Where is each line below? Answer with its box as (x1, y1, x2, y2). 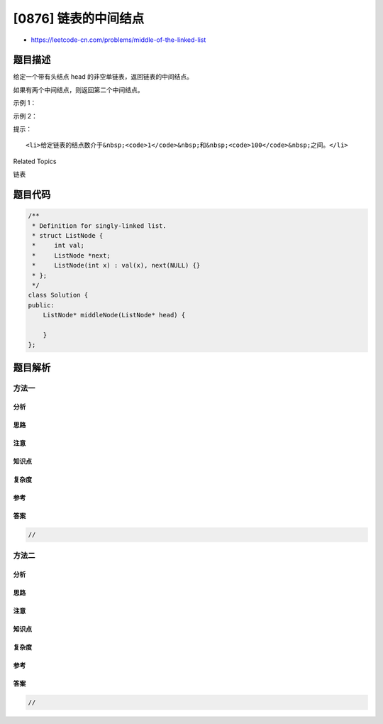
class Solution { (28, 291, 89, 300)
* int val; (32, 241, 85, 250)
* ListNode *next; (32, 251, 111, 259)
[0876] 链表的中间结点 (13, 11, 145, 26)
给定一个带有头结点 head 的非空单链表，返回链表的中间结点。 (13, 72, 193, 81)
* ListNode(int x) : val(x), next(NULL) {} (32, 261, 201, 270)
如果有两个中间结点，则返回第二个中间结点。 (13, 85, 144, 94)
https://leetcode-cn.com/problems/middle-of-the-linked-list (30, 35, 206, 44)
